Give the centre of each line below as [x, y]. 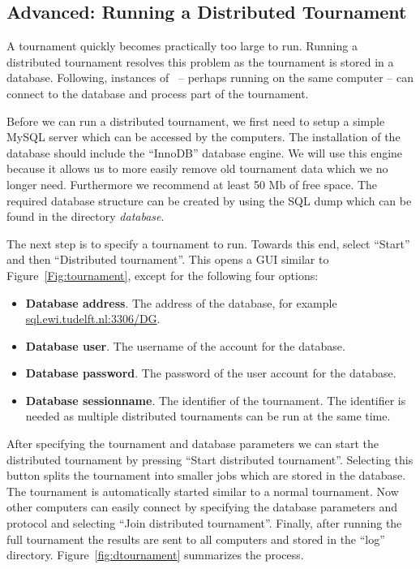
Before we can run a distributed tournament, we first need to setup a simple [196, 121]
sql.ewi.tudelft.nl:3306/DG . [93, 319]
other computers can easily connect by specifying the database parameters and [202, 507]
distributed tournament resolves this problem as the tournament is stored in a [200, 61]
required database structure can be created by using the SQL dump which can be [209, 200]
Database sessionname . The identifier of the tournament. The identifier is [216, 400]
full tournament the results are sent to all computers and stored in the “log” [196, 539]
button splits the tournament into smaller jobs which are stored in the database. [206, 475]
